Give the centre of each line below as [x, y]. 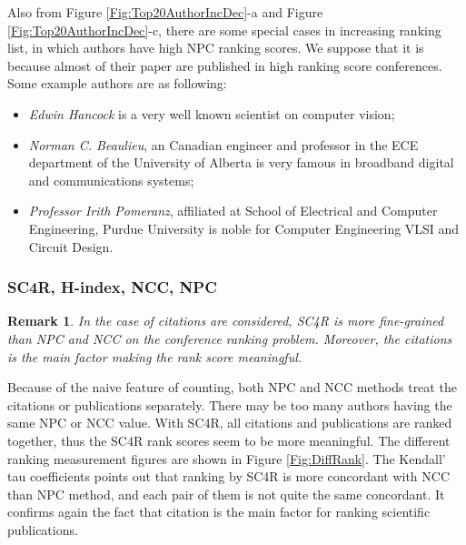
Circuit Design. [71, 246]
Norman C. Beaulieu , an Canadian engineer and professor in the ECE [223, 144]
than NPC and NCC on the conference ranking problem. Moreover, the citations [230, 338]
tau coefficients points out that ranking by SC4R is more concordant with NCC [229, 476]
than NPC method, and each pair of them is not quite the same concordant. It [226, 494]
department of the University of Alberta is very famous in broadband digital [241, 162]
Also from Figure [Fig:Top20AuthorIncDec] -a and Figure [165, 12]
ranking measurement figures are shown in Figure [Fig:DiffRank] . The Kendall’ [227, 458]
